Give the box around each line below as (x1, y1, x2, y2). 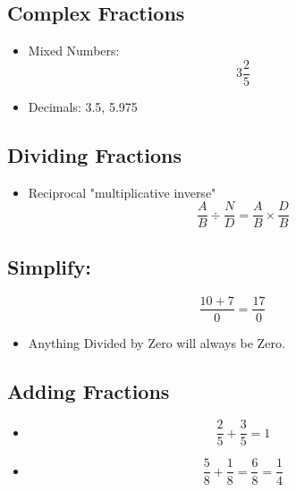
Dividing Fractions (7, 140, 182, 168)
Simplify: (7, 252, 91, 280)
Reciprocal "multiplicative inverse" (28, 182, 216, 201)
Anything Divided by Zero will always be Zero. (28, 333, 285, 352)
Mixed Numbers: (28, 41, 120, 60)
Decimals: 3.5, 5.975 (28, 97, 138, 115)
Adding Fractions (7, 377, 170, 404)
